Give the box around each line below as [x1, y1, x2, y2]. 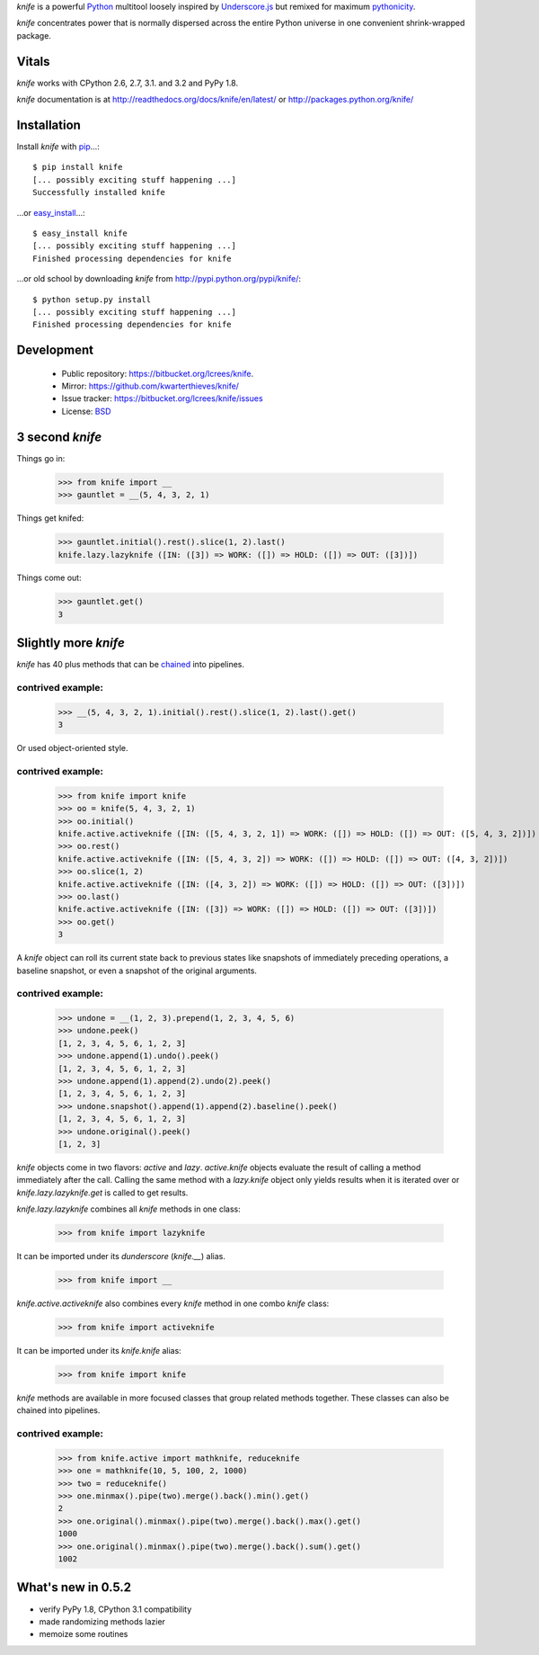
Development [16, 343, 94, 358]
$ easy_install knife [32, 228, 128, 238]
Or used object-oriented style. [16, 743, 129, 754]
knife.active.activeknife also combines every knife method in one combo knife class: [16, 1298, 330, 1309]
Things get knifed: [16, 513, 84, 523]
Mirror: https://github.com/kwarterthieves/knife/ [61, 380, 240, 391]
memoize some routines [39, 1629, 128, 1640]
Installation [16, 117, 81, 132]
